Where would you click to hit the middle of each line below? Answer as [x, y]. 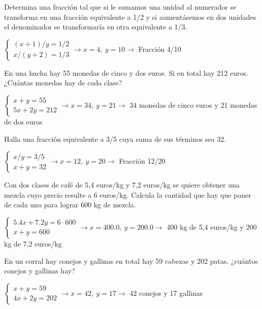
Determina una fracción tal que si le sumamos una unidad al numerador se [120, 7]
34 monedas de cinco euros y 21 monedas [193, 104]
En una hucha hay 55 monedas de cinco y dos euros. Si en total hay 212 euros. [126, 72]
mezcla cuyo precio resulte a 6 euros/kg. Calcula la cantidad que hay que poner [128, 194]
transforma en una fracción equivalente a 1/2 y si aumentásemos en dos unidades [130, 17]
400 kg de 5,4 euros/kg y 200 [212, 226]
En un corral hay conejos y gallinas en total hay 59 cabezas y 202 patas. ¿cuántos [131, 260]
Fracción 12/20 [142, 161]
